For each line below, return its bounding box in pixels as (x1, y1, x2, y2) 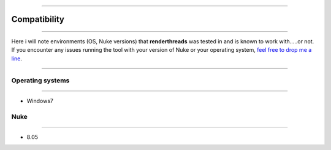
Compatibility (11, 14, 64, 24)
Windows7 (26, 97, 53, 104)
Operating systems (11, 76, 70, 85)
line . (11, 55, 23, 62)
